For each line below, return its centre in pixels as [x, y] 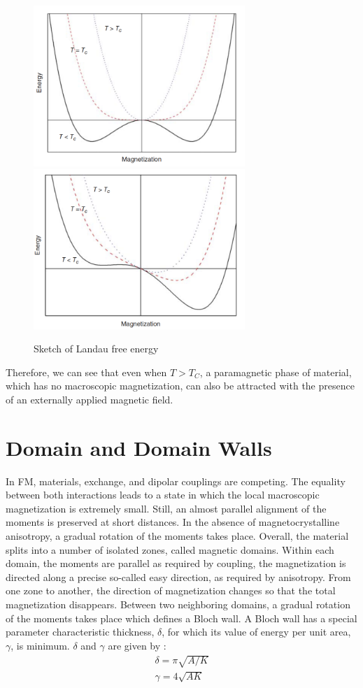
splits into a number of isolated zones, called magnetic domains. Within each [170, 549]
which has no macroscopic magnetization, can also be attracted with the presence [180, 386]
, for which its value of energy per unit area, [256, 632]
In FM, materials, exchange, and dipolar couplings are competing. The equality [176, 481]
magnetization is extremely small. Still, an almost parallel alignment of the [166, 508]
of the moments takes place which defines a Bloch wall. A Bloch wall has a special [181, 618]
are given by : [137, 645]
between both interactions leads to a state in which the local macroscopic [163, 495]
